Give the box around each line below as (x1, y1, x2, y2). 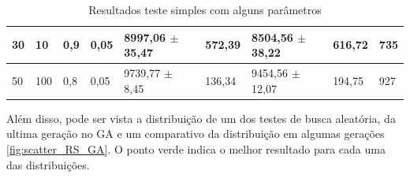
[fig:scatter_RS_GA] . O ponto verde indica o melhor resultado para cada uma (6, 140, 386, 157)
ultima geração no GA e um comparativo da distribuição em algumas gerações (6, 125, 385, 142)
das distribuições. (6, 156, 90, 172)
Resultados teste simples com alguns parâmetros (88, 2, 322, 17)
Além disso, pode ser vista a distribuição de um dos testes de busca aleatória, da (6, 109, 396, 126)
